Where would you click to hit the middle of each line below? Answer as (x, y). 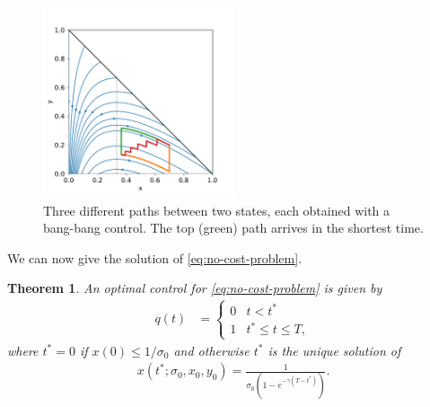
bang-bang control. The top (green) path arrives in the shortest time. (233, 228)
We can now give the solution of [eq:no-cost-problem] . (155, 257)
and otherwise (211, 350)
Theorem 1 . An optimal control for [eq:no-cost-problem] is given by (195, 288)
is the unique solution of (334, 350)
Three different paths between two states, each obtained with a (217, 210)
